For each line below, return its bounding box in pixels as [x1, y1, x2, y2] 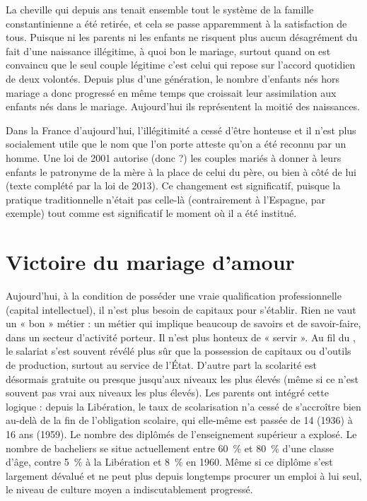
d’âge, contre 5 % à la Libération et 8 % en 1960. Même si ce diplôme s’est [6, 454, 333, 469]
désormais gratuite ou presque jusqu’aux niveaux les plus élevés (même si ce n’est [6, 371, 359, 386]
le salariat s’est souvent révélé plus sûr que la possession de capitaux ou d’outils [6, 343, 351, 358]
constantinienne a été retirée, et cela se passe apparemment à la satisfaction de [6, 16, 347, 30]
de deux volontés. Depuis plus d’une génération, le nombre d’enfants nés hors [6, 71, 340, 86]
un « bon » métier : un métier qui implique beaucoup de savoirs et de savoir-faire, [6, 316, 361, 331]
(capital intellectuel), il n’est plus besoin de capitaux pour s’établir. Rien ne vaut [6, 302, 356, 317]
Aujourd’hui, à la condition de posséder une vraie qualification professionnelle [6, 288, 342, 303]
